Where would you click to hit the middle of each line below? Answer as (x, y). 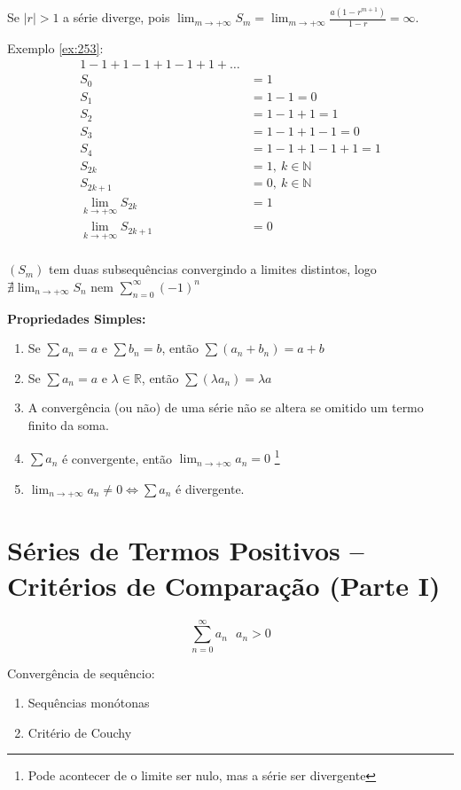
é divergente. (210, 488)
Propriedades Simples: (77, 318)
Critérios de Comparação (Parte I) (224, 585)
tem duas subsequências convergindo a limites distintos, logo (213, 269)
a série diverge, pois (117, 17)
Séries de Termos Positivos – (186, 550)
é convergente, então (117, 458)
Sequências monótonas (89, 703)
